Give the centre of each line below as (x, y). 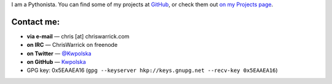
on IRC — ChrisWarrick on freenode (72, 45)
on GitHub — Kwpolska (56, 62)
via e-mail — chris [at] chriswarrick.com (78, 36)
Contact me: (36, 22)
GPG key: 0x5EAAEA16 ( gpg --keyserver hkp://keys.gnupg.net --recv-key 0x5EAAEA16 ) (152, 71)
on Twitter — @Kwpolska (59, 53)
